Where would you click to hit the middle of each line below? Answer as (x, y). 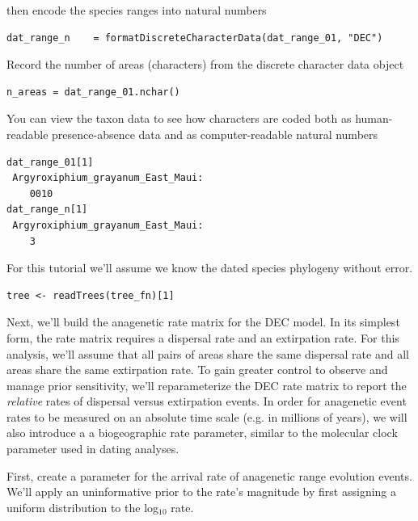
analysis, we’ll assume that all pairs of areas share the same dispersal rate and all (208, 353)
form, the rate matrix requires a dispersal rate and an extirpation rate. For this (203, 337)
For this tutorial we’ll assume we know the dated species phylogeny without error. (210, 268)
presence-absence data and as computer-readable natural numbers (215, 134)
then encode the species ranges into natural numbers (137, 10)
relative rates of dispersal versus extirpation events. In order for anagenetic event (207, 401)
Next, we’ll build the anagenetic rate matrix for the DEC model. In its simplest (203, 322)
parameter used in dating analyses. (93, 449)
